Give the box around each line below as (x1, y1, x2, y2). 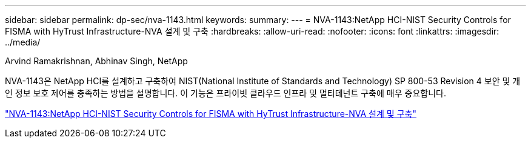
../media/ (5, 37, 41, 47)
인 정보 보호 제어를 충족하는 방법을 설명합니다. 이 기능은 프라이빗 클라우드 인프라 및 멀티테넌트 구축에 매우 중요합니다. (5, 88, 446, 98)
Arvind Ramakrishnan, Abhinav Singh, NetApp (5, 56, 188, 66)
